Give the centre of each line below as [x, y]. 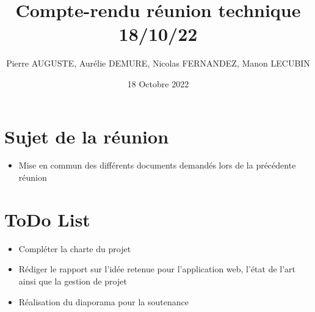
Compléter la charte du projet [75, 248]
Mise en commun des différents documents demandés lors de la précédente [157, 165]
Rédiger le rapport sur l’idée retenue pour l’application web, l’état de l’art [157, 269]
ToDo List [47, 219]
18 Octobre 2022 [158, 83]
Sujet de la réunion [87, 136]
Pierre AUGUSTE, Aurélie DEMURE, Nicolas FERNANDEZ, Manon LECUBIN [158, 63]
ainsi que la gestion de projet [73, 281]
